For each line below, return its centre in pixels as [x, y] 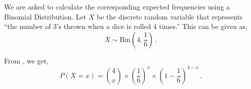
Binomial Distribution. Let [45, 16]
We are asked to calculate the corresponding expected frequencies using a [117, 6]
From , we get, [26, 60]
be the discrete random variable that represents [170, 16]
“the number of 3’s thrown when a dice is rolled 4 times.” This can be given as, [126, 26]
